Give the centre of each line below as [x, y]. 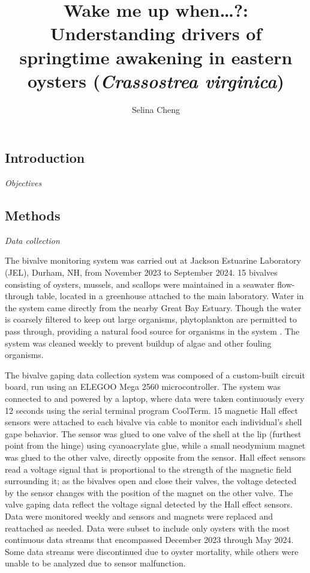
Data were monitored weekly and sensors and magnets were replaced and [139, 516]
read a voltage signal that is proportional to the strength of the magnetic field [148, 469]
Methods [33, 215]
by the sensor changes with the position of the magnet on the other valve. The [149, 492]
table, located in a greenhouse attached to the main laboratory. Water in [170, 296]
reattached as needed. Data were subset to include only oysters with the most [148, 528]
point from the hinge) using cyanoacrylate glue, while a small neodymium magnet [155, 445]
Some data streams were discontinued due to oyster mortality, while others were [152, 551]
